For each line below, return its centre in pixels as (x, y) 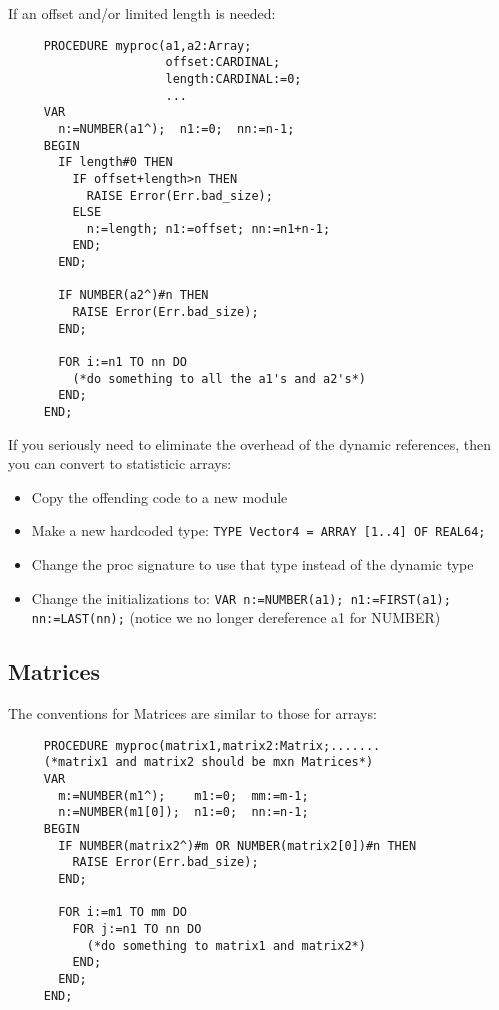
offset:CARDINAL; (223, 62)
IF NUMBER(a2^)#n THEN (133, 295)
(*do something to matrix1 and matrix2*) (226, 945)
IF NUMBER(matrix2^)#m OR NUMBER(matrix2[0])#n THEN (237, 845)
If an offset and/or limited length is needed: (142, 13)
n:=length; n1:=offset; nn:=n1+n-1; (208, 228)
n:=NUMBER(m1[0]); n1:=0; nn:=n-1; (183, 812)
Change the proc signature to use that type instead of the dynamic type (252, 564)
